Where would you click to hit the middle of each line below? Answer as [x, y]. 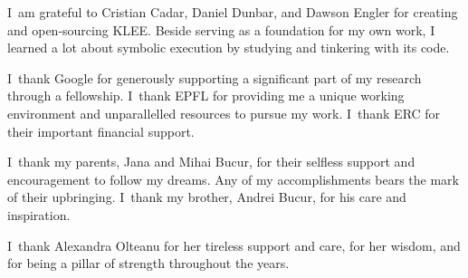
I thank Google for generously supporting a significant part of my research [215, 77]
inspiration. [39, 214]
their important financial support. [101, 131]
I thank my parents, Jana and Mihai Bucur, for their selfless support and [211, 162]
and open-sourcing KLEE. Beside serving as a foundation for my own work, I [221, 29]
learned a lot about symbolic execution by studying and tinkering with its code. [229, 48]
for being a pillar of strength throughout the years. [148, 263]
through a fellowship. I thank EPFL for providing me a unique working [206, 96]
